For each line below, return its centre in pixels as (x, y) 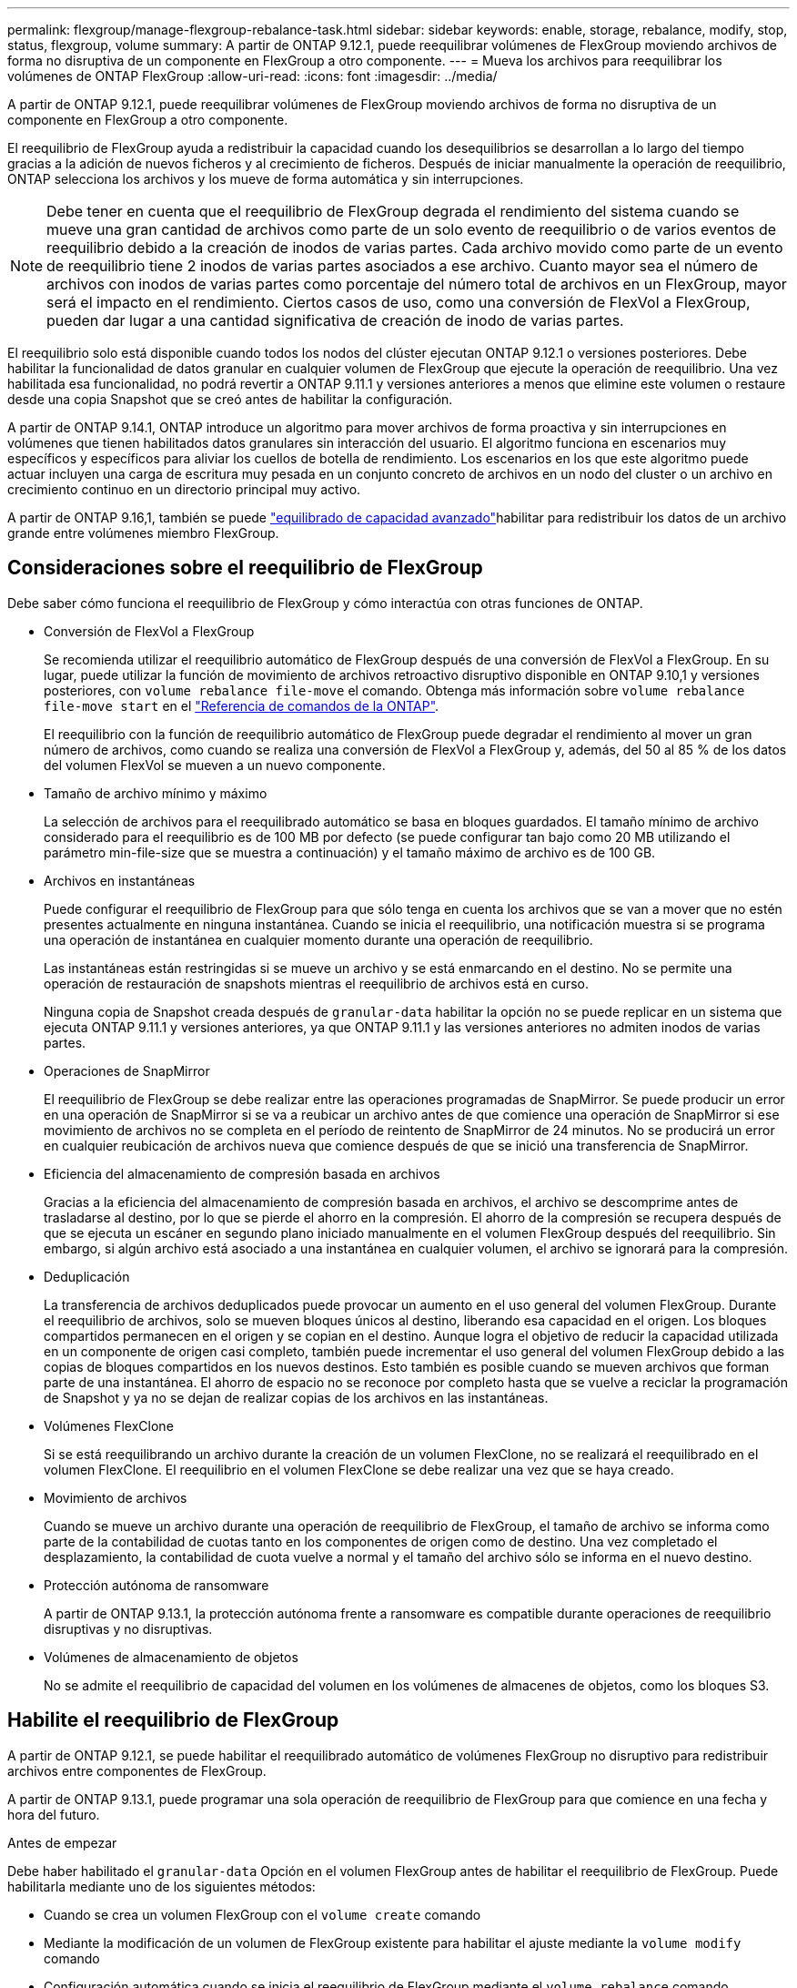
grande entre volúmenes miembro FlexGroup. (143, 533)
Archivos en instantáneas (120, 880)
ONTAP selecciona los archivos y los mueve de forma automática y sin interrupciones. (266, 179)
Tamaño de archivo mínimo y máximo (156, 793)
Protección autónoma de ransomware (156, 1585)
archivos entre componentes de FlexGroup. (137, 1770)
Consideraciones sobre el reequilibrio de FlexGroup (245, 568)
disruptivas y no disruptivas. (128, 1628)
